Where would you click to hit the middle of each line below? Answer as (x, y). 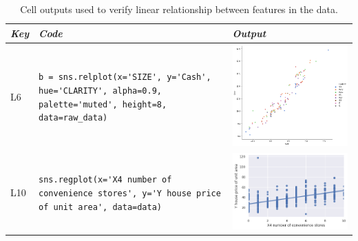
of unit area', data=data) (101, 207)
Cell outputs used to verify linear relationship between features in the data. (179, 9)
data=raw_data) (73, 118)
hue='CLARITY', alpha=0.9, (101, 91)
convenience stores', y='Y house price (130, 194)
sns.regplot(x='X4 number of (105, 180)
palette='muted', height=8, (103, 104)
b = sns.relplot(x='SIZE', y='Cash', (125, 77)
